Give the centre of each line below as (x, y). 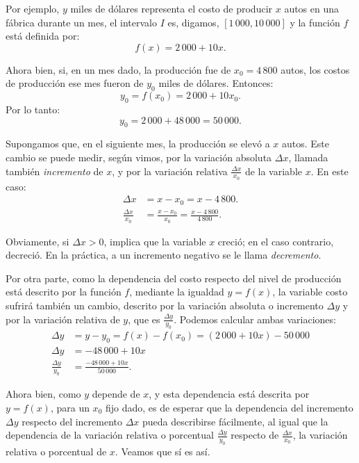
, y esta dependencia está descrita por (229, 394)
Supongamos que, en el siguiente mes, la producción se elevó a (138, 144)
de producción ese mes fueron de (75, 83)
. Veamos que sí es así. (162, 451)
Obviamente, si (37, 241)
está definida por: (43, 36)
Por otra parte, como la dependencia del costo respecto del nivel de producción (174, 278)
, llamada (308, 157)
